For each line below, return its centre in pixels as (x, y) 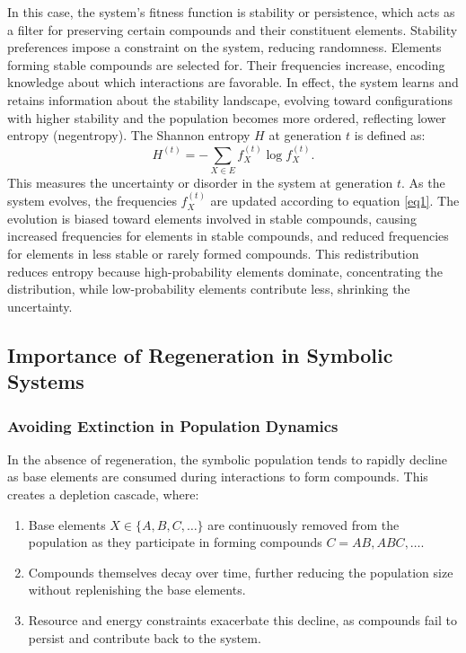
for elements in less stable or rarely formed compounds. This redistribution (213, 254)
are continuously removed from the (303, 524)
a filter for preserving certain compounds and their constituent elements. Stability (233, 29)
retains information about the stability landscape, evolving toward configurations (230, 99)
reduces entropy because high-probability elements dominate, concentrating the (225, 271)
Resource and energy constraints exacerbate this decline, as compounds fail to (242, 620)
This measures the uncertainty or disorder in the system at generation (200, 182)
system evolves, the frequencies (92, 201)
